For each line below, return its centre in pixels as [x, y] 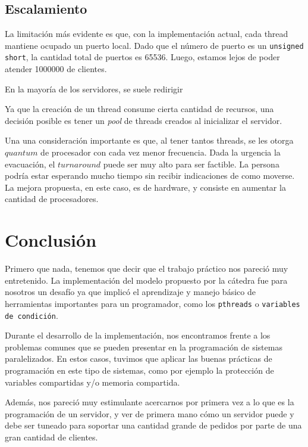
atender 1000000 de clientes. [56, 69]
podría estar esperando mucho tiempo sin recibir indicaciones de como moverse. [150, 176]
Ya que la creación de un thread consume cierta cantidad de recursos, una [139, 109]
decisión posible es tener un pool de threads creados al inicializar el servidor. [144, 120]
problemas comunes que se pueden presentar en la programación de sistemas [144, 347]
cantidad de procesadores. [52, 199]
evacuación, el [30, 164]
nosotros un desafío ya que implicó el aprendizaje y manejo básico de [130, 292]
